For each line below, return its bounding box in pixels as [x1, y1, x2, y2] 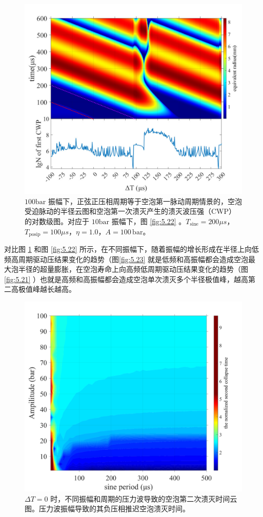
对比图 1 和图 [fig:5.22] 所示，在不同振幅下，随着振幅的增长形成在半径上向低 [4, 244, 259, 254]
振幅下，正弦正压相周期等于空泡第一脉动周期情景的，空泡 [48, 195, 242, 206]
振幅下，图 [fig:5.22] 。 [111, 215, 186, 226]
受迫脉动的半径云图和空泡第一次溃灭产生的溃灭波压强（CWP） [25, 206, 236, 216]
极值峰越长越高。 [18, 284, 76, 294]
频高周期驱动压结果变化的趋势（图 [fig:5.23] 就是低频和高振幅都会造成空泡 [4, 253, 249, 264]
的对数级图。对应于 [25, 215, 89, 226]
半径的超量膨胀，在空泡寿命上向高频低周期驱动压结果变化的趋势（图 [18, 264, 248, 274]
